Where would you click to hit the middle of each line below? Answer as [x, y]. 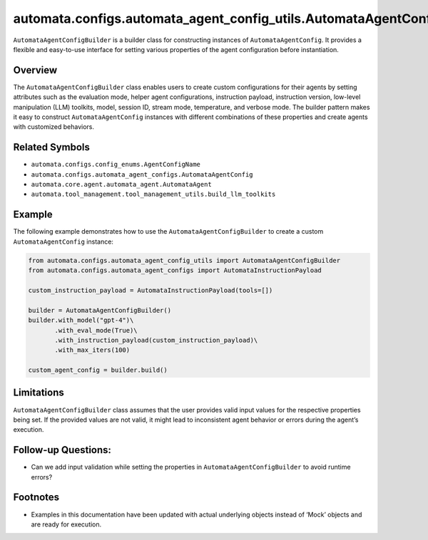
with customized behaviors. [54, 127]
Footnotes [36, 498]
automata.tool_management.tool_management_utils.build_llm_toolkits [153, 194]
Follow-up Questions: [62, 450]
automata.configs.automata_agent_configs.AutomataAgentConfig [142, 174]
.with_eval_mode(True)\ [96, 330]
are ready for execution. [66, 524]
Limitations [39, 393]
